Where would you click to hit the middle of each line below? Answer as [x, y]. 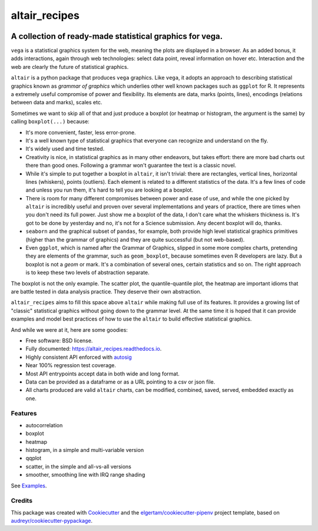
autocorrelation [44, 425]
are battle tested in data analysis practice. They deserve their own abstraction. [106, 291]
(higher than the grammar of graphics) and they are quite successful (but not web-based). [135, 239]
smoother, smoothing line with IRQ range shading [85, 475]
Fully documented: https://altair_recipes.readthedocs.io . [94, 349]
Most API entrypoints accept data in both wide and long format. [102, 374]
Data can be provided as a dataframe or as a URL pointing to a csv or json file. [120, 382]
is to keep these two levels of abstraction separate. [87, 273]
